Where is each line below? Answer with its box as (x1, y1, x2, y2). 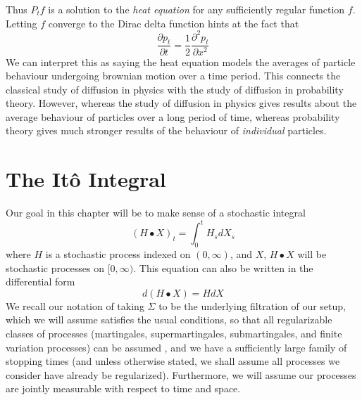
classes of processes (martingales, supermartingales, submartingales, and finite (6, 326, 342, 341)
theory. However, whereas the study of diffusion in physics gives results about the (6, 96, 357, 110)
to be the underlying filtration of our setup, (158, 298, 346, 313)
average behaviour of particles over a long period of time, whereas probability (6, 109, 340, 124)
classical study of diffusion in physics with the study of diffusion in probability (6, 82, 344, 96)
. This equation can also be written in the (133, 260, 313, 275)
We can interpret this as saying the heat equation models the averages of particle (6, 54, 356, 69)
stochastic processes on (6, 260, 104, 275)
